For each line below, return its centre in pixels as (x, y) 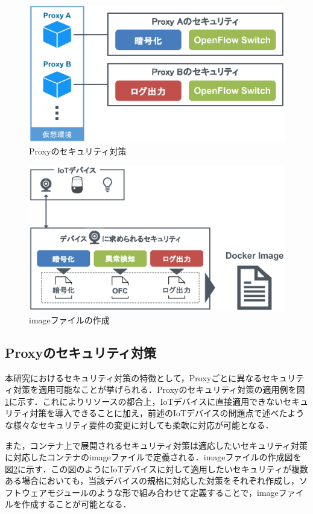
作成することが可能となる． (76, 504)
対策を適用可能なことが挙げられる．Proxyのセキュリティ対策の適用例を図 (159, 389)
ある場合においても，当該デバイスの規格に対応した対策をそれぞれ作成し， (152, 481)
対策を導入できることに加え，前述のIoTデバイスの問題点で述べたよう (167, 413)
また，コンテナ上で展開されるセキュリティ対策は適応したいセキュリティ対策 (156, 445)
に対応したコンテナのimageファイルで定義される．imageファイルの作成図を (153, 457)
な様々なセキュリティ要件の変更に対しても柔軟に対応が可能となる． (139, 424)
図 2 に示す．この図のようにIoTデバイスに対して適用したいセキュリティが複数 (156, 468)
